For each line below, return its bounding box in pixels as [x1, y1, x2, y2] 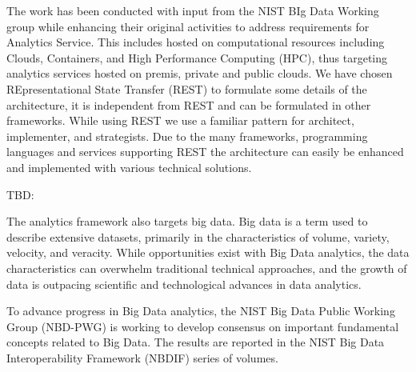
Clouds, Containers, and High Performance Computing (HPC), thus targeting [6, 49, 388, 66]
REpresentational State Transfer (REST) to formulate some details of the [6, 80, 367, 97]
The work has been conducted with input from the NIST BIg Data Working [6, 2, 379, 18]
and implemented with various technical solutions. [6, 158, 252, 175]
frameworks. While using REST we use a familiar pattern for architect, [6, 112, 354, 129]
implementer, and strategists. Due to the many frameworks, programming [6, 127, 368, 144]
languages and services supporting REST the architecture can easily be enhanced [6, 143, 404, 160]
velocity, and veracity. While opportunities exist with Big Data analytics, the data [6, 244, 410, 261]
